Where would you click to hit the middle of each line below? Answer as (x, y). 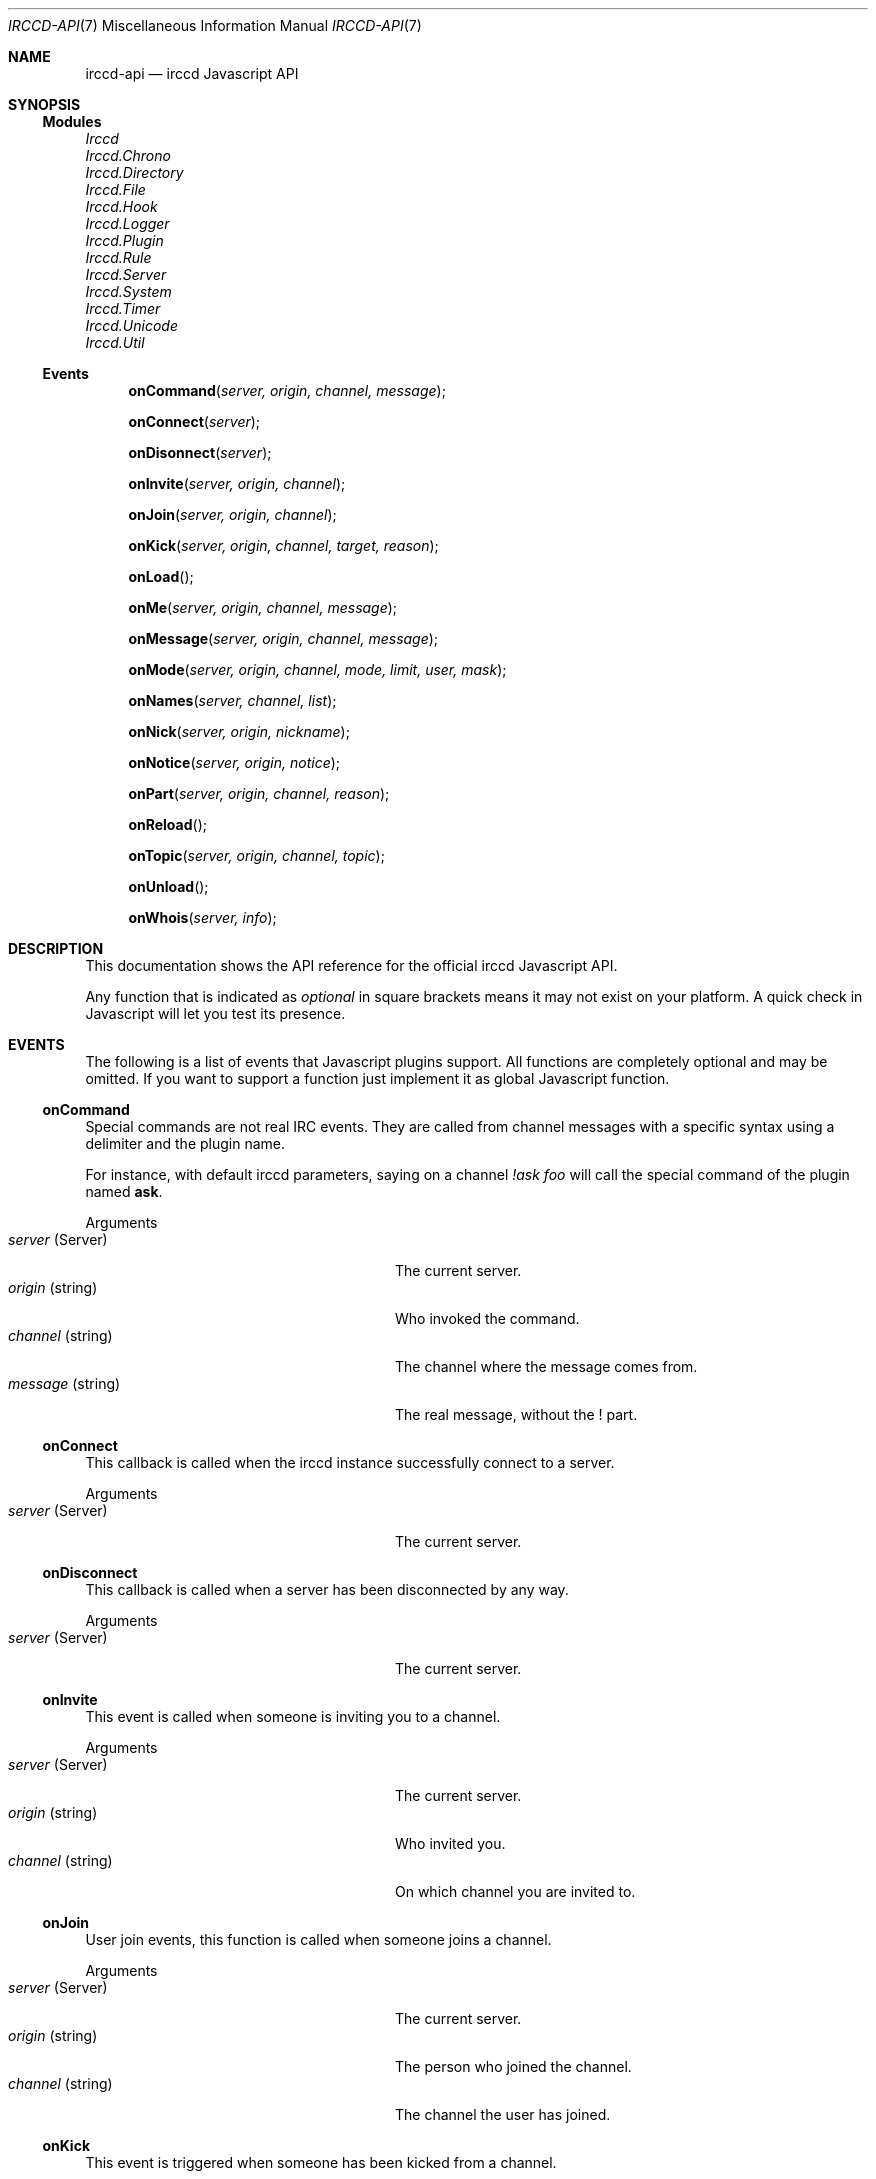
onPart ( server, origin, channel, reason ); (259, 793)
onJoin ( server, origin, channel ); (232, 514)
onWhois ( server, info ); (202, 917)
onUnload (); (168, 886)
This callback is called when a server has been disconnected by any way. (327, 1589)
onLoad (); (161, 576)
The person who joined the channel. (513, 2066)
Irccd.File (115, 189)
